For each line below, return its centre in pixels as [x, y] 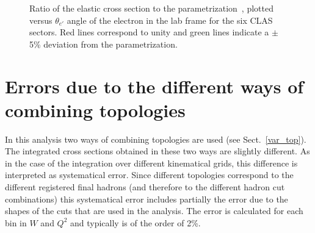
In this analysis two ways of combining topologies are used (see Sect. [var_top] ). [156, 139]
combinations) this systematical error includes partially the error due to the [147, 199]
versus [41, 20]
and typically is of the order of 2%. [136, 222]
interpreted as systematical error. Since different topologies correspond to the [149, 175]
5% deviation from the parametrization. [103, 44]
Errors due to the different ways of [154, 86]
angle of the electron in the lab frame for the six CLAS [170, 20]
